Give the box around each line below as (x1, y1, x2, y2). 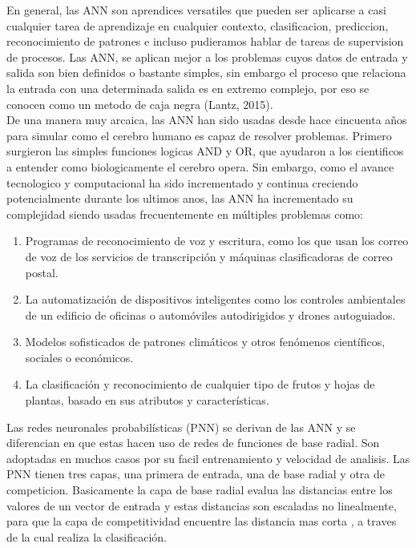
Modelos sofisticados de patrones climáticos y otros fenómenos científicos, (25, 333, 386, 350)
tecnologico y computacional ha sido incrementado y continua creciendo (6, 174, 358, 191)
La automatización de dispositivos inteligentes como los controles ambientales (25, 291, 406, 308)
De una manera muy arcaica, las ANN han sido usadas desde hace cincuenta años (6, 111, 407, 128)
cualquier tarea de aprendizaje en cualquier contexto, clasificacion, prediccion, (6, 17, 389, 34)
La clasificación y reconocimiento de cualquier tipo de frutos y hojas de (25, 376, 375, 393)
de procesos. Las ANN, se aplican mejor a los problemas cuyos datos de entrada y (6, 48, 408, 65)
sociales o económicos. (25, 349, 134, 365)
